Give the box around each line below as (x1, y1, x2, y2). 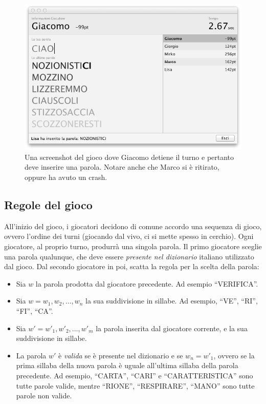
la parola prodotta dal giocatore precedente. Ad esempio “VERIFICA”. (35, 278, 258, 289)
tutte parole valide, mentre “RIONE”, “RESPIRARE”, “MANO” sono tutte (16, 380, 255, 391)
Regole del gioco (4, 196, 93, 212)
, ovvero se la (213, 350, 255, 360)
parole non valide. (16, 390, 72, 401)
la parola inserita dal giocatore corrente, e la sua (96, 322, 248, 333)
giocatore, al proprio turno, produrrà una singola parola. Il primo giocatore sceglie (4, 240, 262, 251)
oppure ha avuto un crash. (25, 172, 107, 182)
